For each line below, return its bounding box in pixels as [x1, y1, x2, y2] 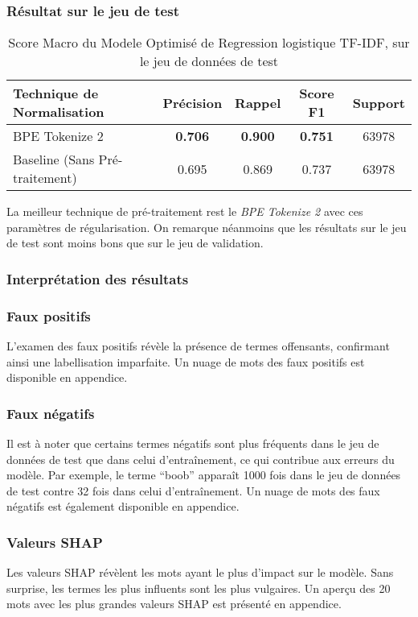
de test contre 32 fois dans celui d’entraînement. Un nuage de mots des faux [6, 482, 380, 499]
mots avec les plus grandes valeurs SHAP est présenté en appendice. [6, 595, 342, 612]
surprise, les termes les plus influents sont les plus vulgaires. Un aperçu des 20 [6, 579, 391, 596]
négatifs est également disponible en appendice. [6, 498, 240, 515]
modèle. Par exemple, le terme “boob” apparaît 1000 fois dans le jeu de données [6, 466, 401, 483]
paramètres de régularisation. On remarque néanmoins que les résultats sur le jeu [6, 218, 407, 235]
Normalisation [13, 102, 104, 122]
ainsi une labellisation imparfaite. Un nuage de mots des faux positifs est [6, 353, 365, 370]
